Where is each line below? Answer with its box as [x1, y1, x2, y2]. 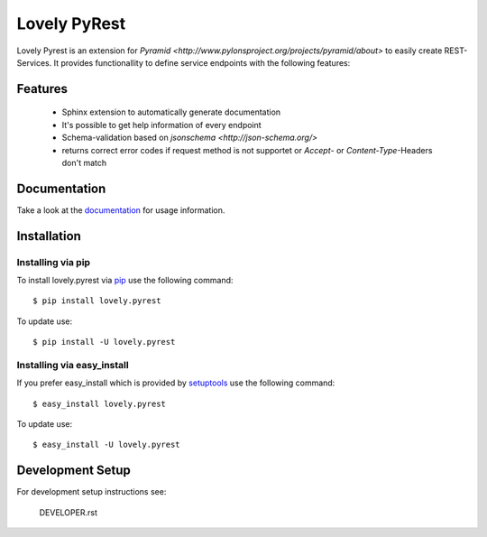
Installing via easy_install [16, 358, 130, 371]
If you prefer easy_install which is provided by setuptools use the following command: [16, 377, 335, 388]
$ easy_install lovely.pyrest [32, 398, 167, 409]
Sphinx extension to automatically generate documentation [61, 106, 281, 117]
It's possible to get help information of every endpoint [61, 119, 262, 130]
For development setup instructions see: [16, 486, 167, 497]
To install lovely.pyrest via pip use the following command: [16, 274, 234, 285]
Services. [16, 57, 52, 68]
